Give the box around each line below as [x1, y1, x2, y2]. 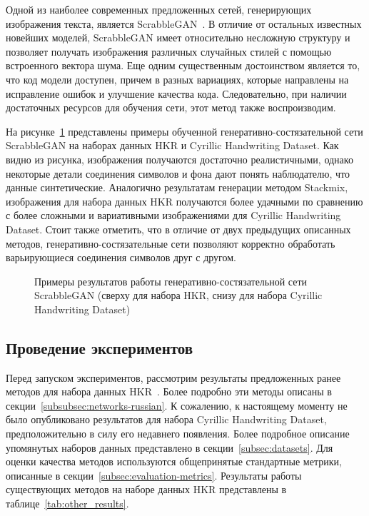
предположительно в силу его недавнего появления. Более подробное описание [6, 426, 350, 441]
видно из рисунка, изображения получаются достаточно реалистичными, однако [6, 151, 353, 166]
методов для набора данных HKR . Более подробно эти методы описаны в [6, 384, 332, 399]
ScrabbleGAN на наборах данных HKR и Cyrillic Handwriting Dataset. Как [6, 138, 339, 153]
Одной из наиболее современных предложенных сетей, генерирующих [6, 2, 312, 16]
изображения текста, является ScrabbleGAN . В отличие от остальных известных [6, 16, 362, 31]
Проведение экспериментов [6, 336, 193, 358]
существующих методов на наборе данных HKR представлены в [6, 482, 287, 497]
